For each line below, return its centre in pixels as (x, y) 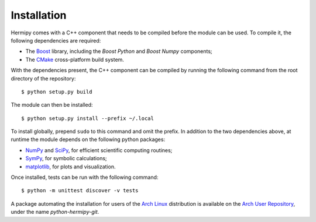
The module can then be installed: (52, 105)
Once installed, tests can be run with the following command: (85, 177)
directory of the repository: (43, 78)
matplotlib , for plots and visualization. (71, 167)
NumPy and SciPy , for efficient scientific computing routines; (99, 150)
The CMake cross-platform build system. (75, 59)
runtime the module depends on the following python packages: (88, 139)
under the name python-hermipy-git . (55, 212)
